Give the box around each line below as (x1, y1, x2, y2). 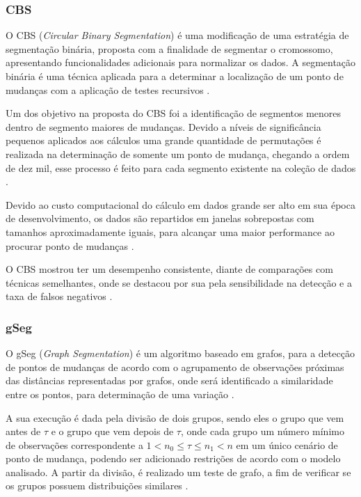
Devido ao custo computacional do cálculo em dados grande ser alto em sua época (6, 197, 355, 212)
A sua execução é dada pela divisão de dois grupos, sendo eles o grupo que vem (6, 410, 344, 425)
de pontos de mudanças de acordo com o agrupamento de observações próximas (6, 359, 344, 374)
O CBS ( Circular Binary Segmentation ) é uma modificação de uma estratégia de (6, 28, 349, 42)
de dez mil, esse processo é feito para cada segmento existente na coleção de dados (6, 160, 356, 175)
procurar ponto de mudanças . (6, 238, 134, 253)
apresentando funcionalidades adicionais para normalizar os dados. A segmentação (6, 55, 356, 70)
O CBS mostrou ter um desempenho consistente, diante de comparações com (6, 262, 333, 276)
